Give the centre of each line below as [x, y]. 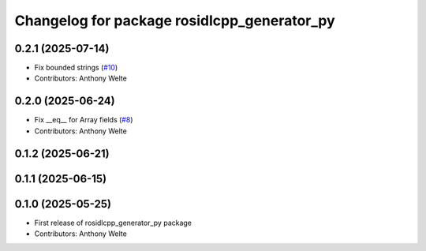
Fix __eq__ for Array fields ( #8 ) [84, 120]
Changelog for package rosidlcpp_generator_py [175, 21]
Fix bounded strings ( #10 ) [76, 68]
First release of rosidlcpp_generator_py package [113, 223]
